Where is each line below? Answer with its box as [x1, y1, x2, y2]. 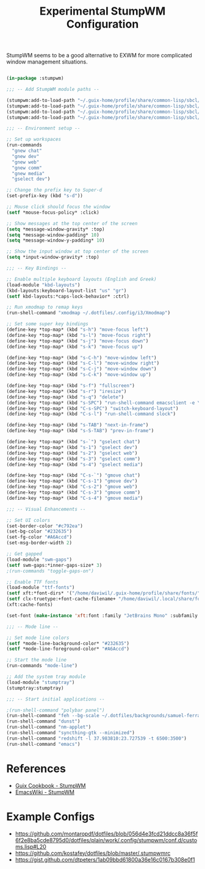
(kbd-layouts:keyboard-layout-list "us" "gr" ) [6, 287, 127, 294]
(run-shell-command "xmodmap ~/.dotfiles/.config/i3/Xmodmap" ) [6, 310, 171, 316]
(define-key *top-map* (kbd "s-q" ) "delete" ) [6, 394, 124, 400]
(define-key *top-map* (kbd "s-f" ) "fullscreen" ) [6, 383, 135, 389]
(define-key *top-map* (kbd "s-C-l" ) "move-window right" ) [6, 360, 160, 367]
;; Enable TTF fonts [6, 579, 59, 585]
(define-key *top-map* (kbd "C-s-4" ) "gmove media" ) [6, 495, 143, 501]
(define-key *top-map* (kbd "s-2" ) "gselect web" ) [6, 450, 138, 456]
